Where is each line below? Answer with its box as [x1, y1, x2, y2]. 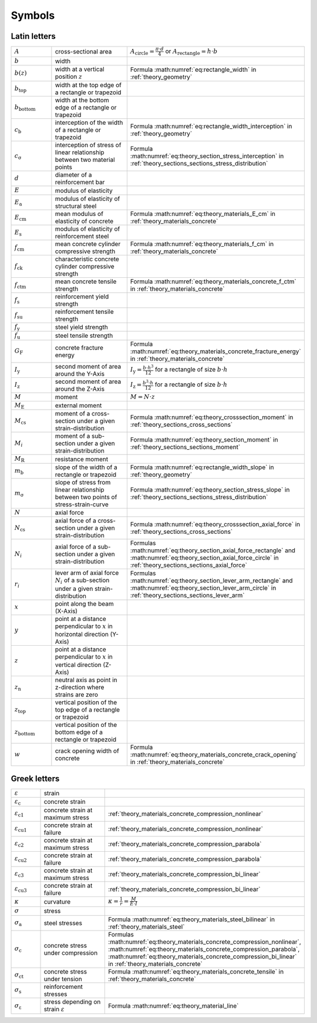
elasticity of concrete [55, 217, 114, 225]
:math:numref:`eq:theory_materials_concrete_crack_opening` [130, 750, 298, 759]
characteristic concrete [55, 255, 120, 263]
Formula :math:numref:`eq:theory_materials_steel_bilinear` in [108, 915, 275, 924]
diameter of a [55, 171, 92, 179]
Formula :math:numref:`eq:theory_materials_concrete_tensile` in [108, 967, 284, 975]
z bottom [14, 728, 35, 737]
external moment [55, 401, 102, 410]
